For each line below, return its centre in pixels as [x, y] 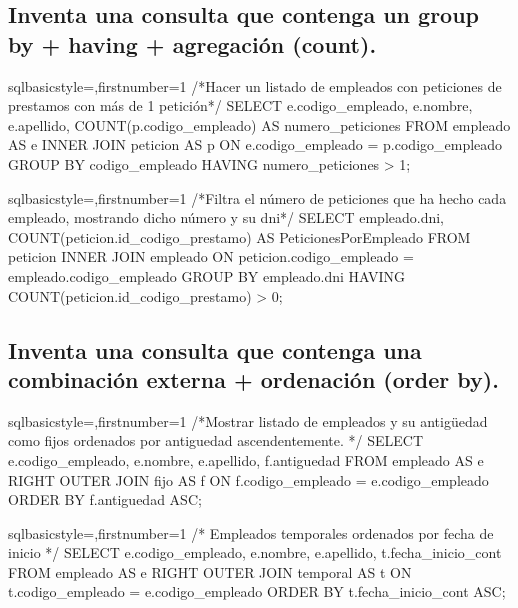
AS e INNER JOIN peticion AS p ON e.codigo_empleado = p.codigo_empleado [255, 144]
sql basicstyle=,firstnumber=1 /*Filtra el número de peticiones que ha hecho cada [257, 197]
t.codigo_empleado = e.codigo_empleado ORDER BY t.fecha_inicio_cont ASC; [257, 591]
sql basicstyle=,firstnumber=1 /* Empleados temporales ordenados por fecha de [251, 532]
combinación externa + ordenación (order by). [253, 378]
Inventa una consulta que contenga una [215, 349]
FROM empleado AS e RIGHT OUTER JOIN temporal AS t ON [210, 571]
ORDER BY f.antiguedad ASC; [105, 499]
